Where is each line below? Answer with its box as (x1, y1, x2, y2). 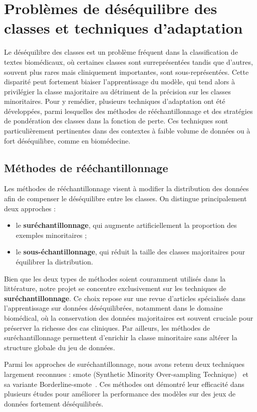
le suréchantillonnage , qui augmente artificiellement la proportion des (16, 220, 237, 230)
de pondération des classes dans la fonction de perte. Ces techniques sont (4, 115, 228, 126)
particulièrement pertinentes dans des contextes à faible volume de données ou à (4, 125, 250, 136)
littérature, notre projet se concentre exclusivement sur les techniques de (4, 283, 226, 294)
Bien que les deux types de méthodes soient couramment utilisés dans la (4, 273, 226, 284)
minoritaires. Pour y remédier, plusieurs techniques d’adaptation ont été (4, 96, 225, 106)
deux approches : (4, 203, 56, 213)
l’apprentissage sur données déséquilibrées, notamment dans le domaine (4, 303, 223, 313)
